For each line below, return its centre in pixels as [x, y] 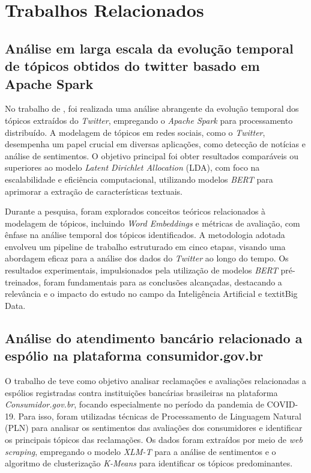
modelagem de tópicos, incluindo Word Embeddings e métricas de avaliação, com [152, 223]
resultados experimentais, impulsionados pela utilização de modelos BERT [141, 270]
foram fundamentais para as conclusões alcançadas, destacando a [163, 282]
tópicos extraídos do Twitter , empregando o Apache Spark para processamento [149, 120]
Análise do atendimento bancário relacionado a [154, 337]
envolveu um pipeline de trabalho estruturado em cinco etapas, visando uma [145, 246]
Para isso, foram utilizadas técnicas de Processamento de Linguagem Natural [160, 416]
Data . [15, 305]
